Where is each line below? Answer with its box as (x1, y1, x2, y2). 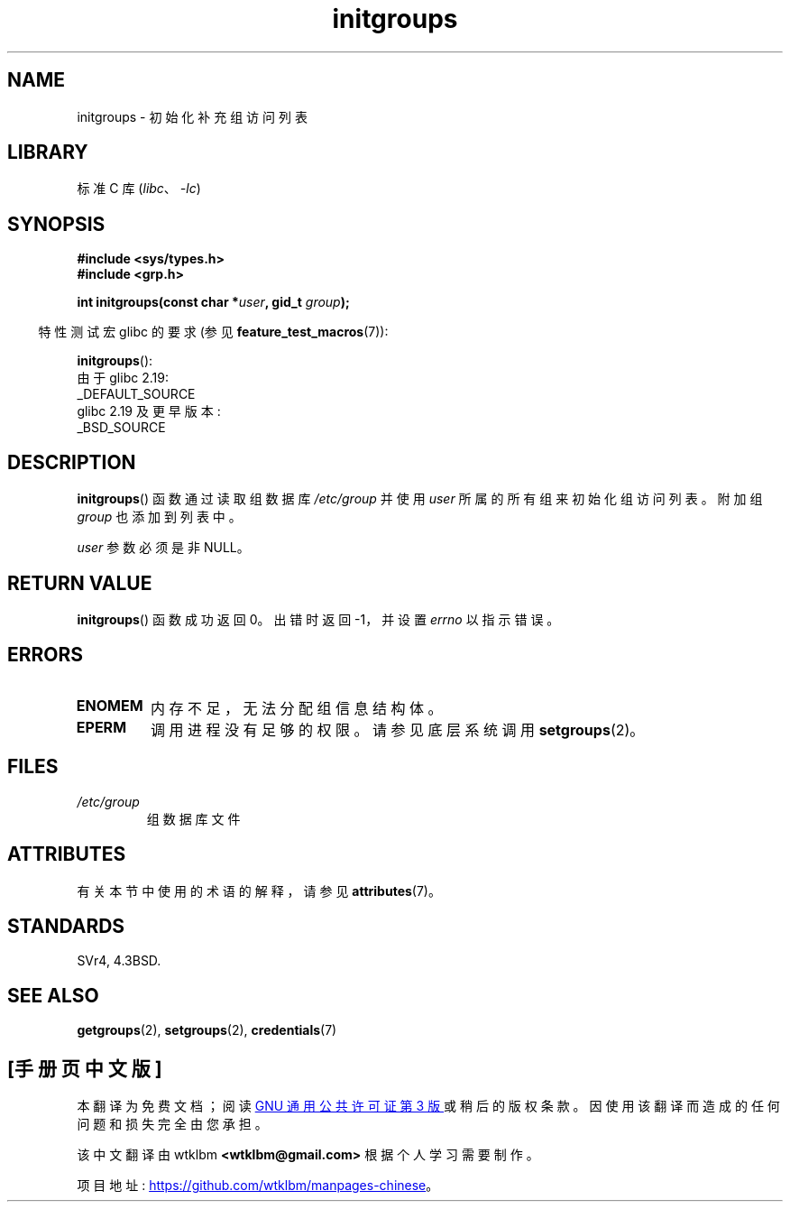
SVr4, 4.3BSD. (77, 953, 161, 969)
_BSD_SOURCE (77, 420, 166, 436)
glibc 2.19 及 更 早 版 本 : (77, 403, 221, 420)
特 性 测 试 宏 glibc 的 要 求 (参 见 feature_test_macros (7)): (38, 324, 389, 340)
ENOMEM (76, 696, 143, 715)
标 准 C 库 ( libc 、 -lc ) (77, 180, 201, 197)
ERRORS (7, 643, 84, 667)
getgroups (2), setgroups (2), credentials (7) (77, 1022, 337, 1038)
